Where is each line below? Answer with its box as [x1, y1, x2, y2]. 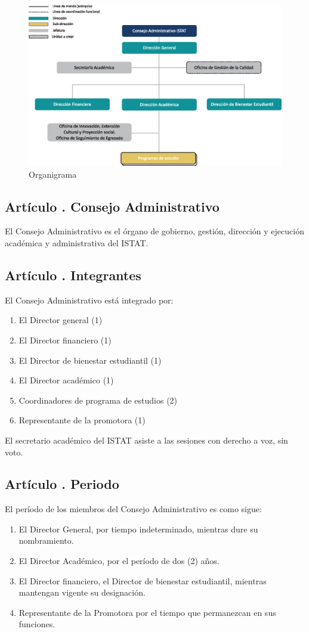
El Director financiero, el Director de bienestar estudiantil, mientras [18, 574, 267, 587]
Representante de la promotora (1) [18, 414, 146, 426]
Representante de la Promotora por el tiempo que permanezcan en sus [18, 606, 276, 618]
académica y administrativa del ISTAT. [5, 236, 149, 249]
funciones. [18, 618, 55, 630]
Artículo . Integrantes [5, 265, 141, 284]
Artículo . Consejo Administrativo [5, 197, 220, 215]
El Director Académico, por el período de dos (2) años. [18, 554, 220, 567]
